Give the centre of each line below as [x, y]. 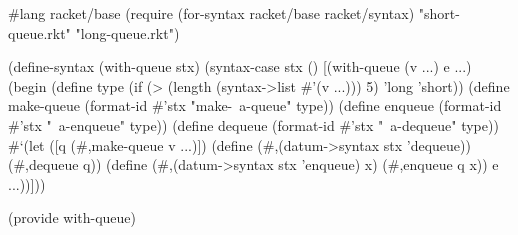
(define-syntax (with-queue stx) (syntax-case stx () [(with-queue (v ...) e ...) [240, 66]
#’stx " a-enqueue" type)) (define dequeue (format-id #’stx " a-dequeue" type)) [253, 124]
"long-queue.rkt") [127, 32]
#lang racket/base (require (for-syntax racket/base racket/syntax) [211, 13]
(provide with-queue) [72, 217]
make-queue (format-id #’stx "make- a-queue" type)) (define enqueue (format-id [255, 105]
